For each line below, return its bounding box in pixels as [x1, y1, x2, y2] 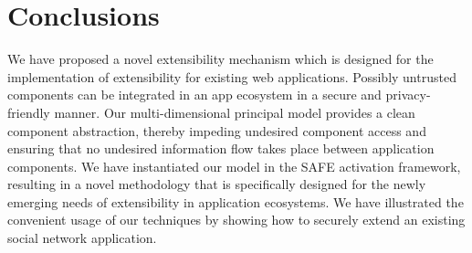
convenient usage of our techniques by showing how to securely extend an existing [7, 210, 466, 229]
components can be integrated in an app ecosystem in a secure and [7, 85, 382, 104]
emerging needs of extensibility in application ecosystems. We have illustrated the [7, 192, 464, 211]
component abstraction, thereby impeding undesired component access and [7, 121, 426, 140]
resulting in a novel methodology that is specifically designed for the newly [7, 174, 426, 194]
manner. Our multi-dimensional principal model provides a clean [54, 102, 415, 121]
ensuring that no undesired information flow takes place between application [7, 139, 435, 158]
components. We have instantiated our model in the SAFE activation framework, [7, 156, 461, 175]
